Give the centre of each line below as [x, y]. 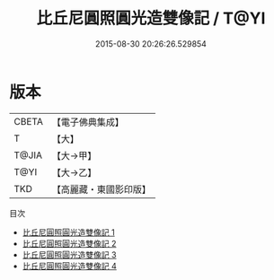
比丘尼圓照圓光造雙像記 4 [69, 266]
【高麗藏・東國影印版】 [101, 189]
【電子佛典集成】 [88, 122]
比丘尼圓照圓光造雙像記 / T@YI [151, 18]
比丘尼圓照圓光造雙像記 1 [68, 232]
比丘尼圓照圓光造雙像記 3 [69, 254]
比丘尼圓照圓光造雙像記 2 [69, 243]
